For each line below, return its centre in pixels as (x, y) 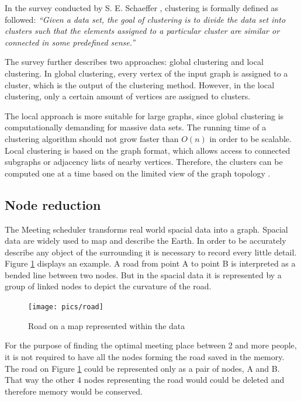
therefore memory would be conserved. (74, 391)
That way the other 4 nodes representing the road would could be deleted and (145, 380)
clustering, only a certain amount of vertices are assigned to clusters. (128, 96)
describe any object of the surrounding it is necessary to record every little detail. (151, 252)
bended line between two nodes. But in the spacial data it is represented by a (143, 274)
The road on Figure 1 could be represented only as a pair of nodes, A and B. (142, 368)
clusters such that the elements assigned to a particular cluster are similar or (142, 31)
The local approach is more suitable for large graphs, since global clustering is (144, 115)
